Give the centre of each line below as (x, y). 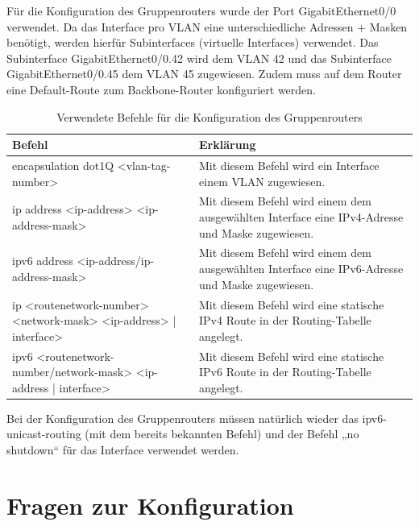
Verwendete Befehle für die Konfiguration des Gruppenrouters (209, 116)
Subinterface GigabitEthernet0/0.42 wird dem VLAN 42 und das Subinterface (199, 58)
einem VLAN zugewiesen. (262, 181)
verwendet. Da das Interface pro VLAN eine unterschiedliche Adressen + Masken (207, 26)
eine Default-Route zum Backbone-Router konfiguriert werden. (161, 89)
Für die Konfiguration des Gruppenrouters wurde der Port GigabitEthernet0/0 (201, 10)
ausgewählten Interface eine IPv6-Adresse (301, 269)
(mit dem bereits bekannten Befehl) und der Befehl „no (222, 434)
